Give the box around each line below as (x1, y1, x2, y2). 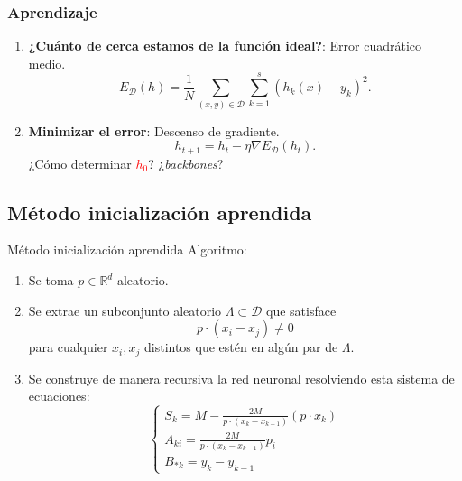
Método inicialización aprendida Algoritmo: (7, 240, 247, 259)
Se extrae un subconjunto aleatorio (28, 301, 222, 319)
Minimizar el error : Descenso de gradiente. (28, 121, 280, 140)
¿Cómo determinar (28, 153, 132, 172)
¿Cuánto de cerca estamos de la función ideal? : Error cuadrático (28, 36, 422, 55)
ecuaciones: (28, 386, 90, 405)
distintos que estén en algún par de (143, 338, 338, 356)
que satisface (265, 301, 337, 319)
